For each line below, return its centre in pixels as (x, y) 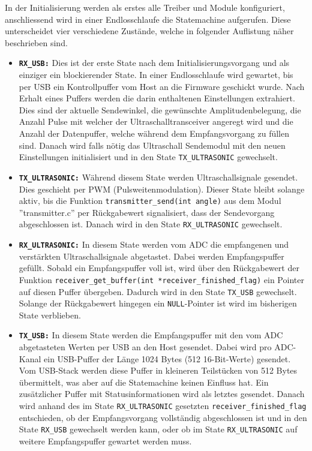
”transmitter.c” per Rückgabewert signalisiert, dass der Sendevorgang (147, 212)
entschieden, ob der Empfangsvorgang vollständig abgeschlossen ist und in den (163, 417)
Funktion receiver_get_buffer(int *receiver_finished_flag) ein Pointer (161, 279)
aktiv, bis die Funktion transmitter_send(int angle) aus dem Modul (150, 201)
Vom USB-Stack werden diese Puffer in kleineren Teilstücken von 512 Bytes (158, 370)
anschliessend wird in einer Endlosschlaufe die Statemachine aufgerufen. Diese (148, 19)
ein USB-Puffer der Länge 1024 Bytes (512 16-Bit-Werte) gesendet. (167, 358)
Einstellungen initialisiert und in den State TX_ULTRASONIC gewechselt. (148, 157)
